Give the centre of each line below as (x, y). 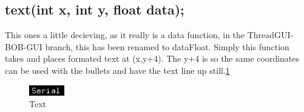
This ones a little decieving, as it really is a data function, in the (125, 35)
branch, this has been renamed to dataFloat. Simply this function (167, 46)
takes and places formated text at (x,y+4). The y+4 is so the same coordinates (152, 58)
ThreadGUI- (270, 35)
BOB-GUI (24, 46)
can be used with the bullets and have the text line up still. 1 (117, 70)
